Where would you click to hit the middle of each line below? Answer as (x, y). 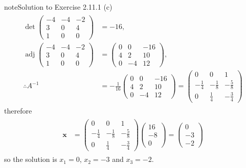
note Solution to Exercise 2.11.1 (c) (58, 7)
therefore (18, 110)
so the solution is (31, 159)
